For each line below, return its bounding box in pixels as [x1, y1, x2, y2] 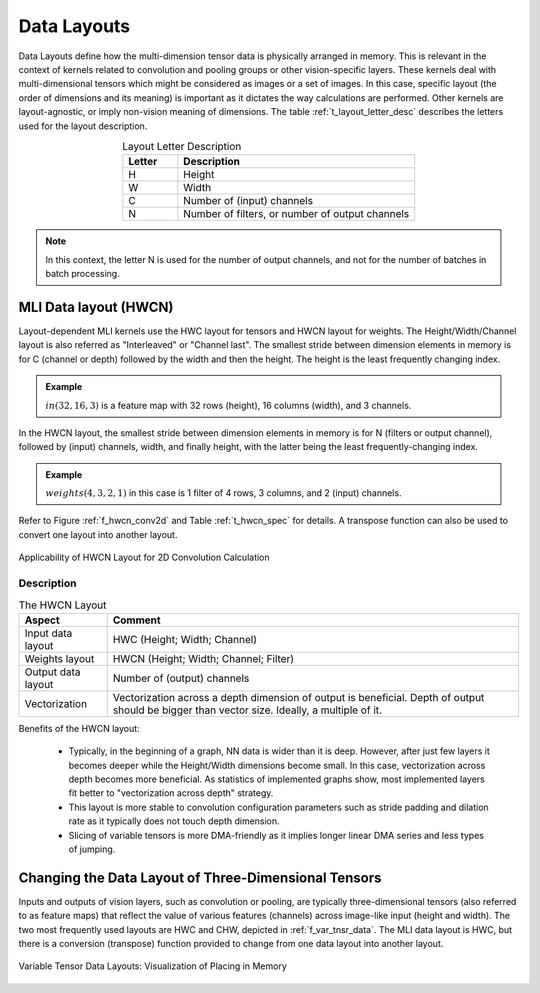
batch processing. [45, 268, 120, 280]
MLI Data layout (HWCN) [18, 298, 174, 315]
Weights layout [24, 651, 95, 665]
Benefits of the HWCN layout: [18, 722, 140, 734]
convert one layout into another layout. [18, 528, 178, 540]
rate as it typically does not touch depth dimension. [68, 815, 280, 827]
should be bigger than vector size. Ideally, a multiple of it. [112, 703, 383, 717]
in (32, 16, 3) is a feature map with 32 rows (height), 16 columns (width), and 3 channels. [45, 399, 412, 411]
